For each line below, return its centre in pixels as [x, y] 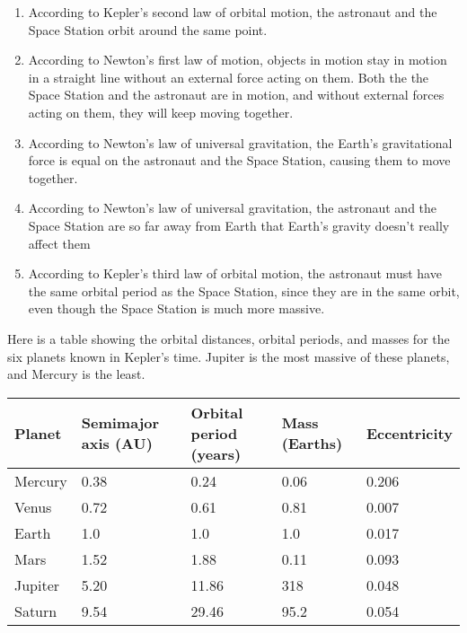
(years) [216, 453]
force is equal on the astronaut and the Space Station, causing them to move [239, 160]
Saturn [36, 611]
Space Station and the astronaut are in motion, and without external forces [236, 95]
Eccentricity [409, 433]
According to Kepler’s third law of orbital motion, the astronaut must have [235, 273]
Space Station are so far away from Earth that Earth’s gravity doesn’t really [239, 225]
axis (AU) [117, 444]
